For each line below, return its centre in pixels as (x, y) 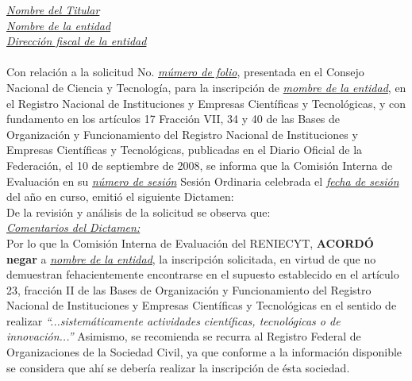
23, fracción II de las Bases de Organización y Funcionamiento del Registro (189, 289)
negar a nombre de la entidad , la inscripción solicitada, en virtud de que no (191, 258)
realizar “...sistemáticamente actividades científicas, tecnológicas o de (173, 320)
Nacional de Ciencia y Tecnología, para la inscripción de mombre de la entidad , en (206, 87)
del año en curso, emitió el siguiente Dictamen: (120, 196)
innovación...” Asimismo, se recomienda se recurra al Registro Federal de (184, 336)
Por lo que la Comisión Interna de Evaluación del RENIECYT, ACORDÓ (190, 242)
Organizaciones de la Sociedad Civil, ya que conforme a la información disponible (204, 352)
